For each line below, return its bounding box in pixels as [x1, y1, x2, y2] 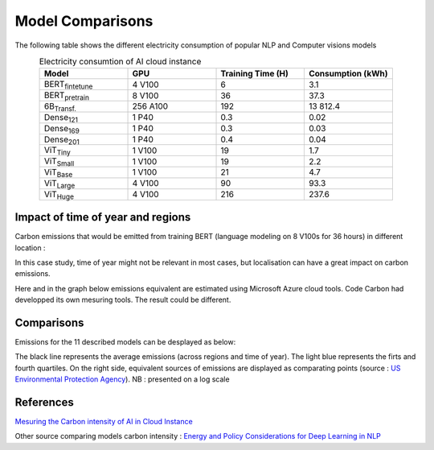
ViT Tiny [43, 145, 72, 157]
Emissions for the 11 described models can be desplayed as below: [14, 336, 236, 346]
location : [14, 242, 46, 253]
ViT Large [43, 177, 76, 191]
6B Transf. [43, 101, 76, 114]
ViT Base [43, 167, 73, 180]
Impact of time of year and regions [14, 210, 191, 225]
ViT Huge [43, 188, 74, 201]
